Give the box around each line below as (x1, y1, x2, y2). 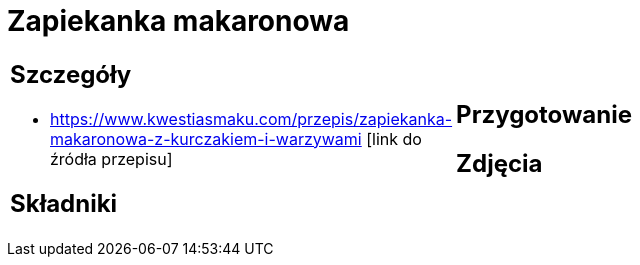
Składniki (10, 188, 118, 218)
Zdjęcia (456, 148, 543, 178)
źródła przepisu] (50, 148, 173, 169)
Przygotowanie (456, 99, 633, 129)
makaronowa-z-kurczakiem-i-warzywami (50, 128, 362, 149)
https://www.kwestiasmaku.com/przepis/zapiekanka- (50, 108, 453, 129)
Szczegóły (10, 59, 132, 89)
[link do (366, 128, 422, 149)
